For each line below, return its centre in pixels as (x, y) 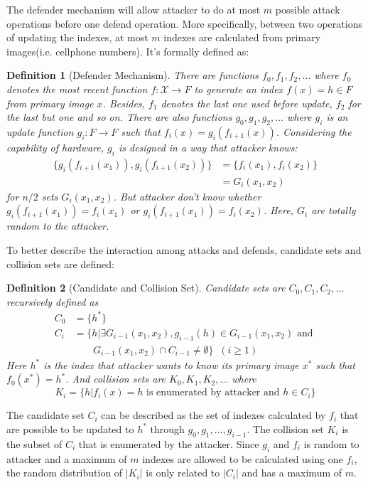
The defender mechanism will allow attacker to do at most (134, 9)
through (167, 428)
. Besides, (124, 103)
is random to (331, 443)
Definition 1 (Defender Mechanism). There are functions (133, 75)
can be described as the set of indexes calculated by (213, 415)
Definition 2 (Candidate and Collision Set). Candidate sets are (146, 288)
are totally (334, 210)
